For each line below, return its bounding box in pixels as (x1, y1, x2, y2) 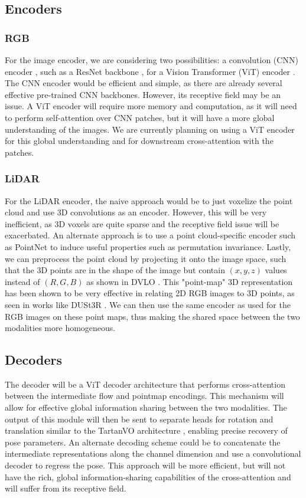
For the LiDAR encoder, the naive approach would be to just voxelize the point (5, 194, 293, 207)
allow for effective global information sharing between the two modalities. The (5, 401, 287, 414)
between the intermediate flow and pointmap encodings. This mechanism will (5, 389, 284, 402)
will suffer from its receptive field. (5, 482, 126, 494)
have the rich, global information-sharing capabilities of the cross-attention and (5, 470, 291, 483)
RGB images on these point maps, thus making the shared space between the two (5, 310, 300, 322)
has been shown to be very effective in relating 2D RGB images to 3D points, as (5, 287, 295, 299)
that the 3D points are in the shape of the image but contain (5, 264, 225, 276)
